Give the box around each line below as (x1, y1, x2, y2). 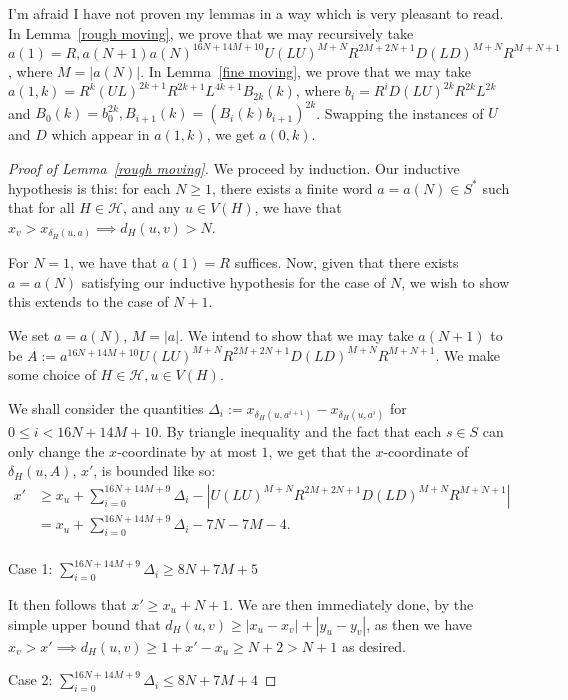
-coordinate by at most (117, 440, 257, 461)
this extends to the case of (8, 291, 169, 312)
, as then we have (366, 613, 473, 634)
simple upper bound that (8, 613, 161, 634)
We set (8, 325, 50, 346)
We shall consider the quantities (8, 397, 204, 418)
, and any (122, 197, 181, 218)
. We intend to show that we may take (179, 325, 414, 346)
